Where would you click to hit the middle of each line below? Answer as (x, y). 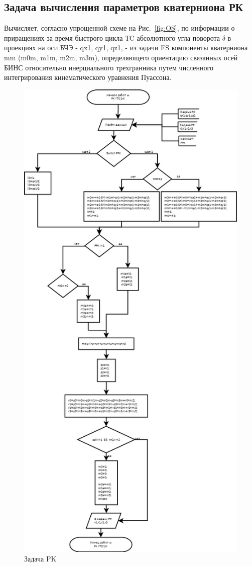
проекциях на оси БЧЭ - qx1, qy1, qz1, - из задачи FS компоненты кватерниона (126, 48)
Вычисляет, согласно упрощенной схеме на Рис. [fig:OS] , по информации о (119, 28)
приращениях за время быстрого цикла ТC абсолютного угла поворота (112, 37)
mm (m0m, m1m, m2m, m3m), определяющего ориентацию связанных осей (121, 57)
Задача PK (40, 559)
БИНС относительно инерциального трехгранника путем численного (109, 67)
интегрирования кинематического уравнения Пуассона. (88, 77)
